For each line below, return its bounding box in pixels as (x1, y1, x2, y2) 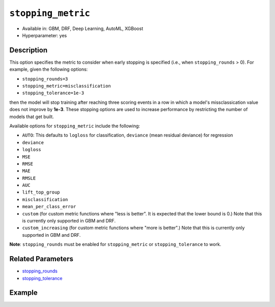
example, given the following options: (9, 66, 88, 72)
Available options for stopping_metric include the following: (9, 123, 140, 129)
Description (9, 46, 48, 54)
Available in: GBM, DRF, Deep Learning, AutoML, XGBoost (22, 25, 144, 32)
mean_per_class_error (22, 204, 76, 210)
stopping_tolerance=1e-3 (22, 90, 84, 96)
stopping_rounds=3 (22, 76, 68, 81)
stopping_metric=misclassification (22, 83, 112, 89)
